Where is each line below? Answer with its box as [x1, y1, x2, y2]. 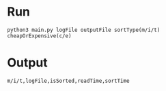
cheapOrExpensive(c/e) [7, 32, 72, 39]
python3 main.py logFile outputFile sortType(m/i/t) [7, 26, 161, 33]
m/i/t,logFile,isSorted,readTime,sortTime [7, 77, 130, 84]
